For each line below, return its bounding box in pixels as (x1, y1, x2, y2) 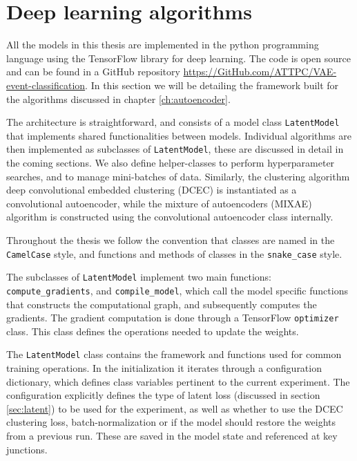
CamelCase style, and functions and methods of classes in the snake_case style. (6, 246, 342, 261)
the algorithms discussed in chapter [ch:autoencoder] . (6, 91, 231, 106)
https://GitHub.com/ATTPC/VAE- (183, 64, 337, 79)
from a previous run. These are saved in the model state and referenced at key (6, 429, 338, 442)
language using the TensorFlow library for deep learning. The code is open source (6, 50, 351, 65)
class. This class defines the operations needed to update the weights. (6, 323, 299, 338)
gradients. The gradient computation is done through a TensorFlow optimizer (6, 310, 339, 325)
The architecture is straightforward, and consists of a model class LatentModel (6, 115, 340, 129)
